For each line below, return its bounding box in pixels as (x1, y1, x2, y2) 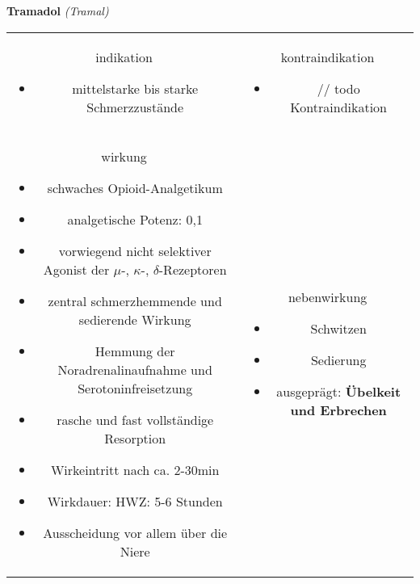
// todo (317, 78, 360, 98)
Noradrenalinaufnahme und (57, 359, 212, 379)
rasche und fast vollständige (57, 410, 214, 429)
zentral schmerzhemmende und (48, 291, 222, 310)
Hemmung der (94, 341, 175, 360)
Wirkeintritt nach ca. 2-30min (50, 460, 220, 479)
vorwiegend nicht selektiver (58, 241, 212, 260)
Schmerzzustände (86, 97, 184, 116)
